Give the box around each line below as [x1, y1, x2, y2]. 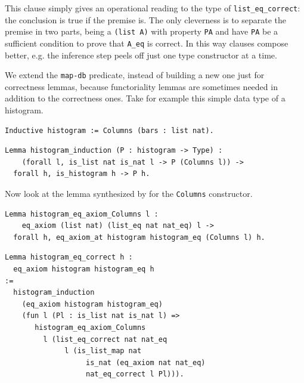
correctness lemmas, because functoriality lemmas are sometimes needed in [5, 80, 278, 92]
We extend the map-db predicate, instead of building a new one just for [5, 69, 265, 81]
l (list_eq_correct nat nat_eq [43, 335, 167, 344]
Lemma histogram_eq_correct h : [5, 253, 133, 262]
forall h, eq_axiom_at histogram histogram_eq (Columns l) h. [13, 233, 265, 242]
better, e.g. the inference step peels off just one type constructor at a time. [5, 48, 277, 61]
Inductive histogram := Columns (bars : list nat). [5, 126, 214, 135]
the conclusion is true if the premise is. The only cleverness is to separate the [5, 13, 287, 26]
